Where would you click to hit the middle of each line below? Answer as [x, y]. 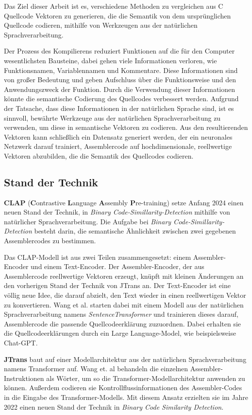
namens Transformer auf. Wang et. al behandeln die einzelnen [96, 369]
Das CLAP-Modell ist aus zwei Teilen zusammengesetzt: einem [98, 257]
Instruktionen [24, 378]
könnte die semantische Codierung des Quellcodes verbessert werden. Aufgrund [121, 99]
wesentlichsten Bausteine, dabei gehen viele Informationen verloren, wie [110, 60]
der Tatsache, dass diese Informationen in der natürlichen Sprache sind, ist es [119, 108]
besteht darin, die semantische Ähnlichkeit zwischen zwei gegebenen [135, 231]
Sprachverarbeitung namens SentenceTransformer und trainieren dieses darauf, [121, 314]
